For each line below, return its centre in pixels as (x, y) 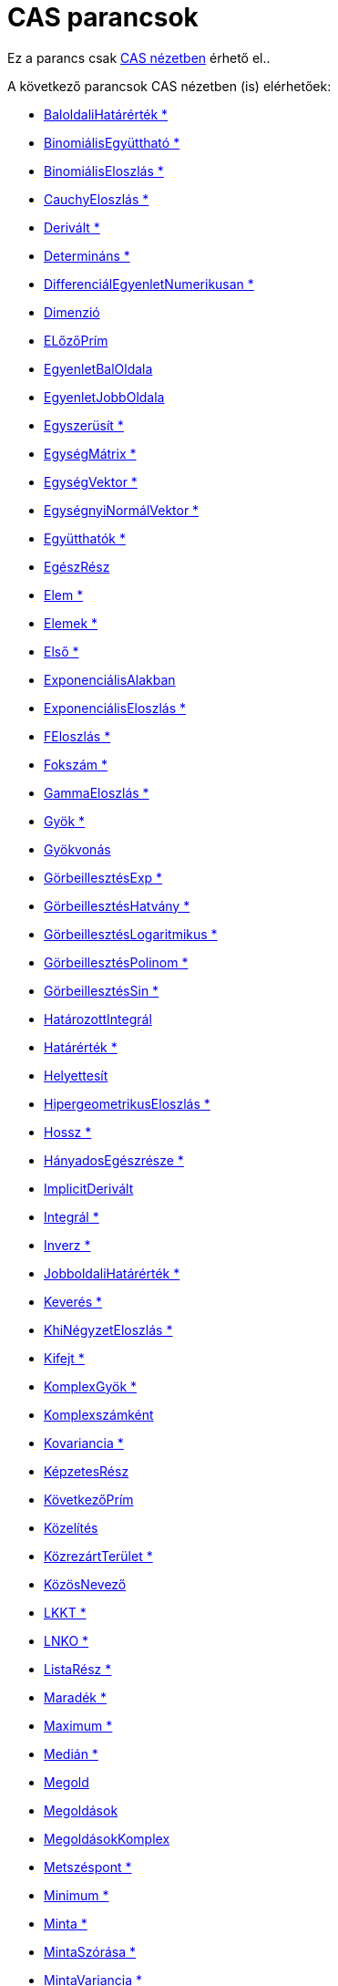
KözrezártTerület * (98, 1556)
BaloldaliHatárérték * (106, 114)
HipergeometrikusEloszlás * (127, 1103)
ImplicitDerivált (89, 1188)
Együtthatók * (85, 538)
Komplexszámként (99, 1414)
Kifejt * (64, 1358)
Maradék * (76, 1697)
